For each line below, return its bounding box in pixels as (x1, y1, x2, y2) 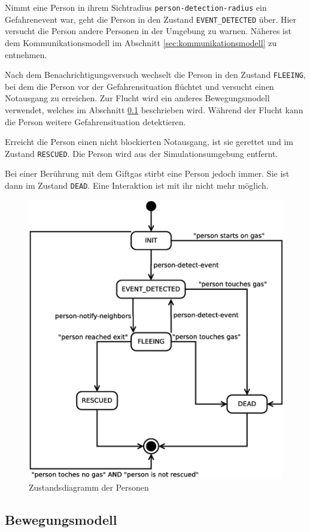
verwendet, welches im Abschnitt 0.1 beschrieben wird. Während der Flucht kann (5, 103, 303, 116)
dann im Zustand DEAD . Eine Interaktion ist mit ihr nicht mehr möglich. (5, 179, 269, 191)
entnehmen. (5, 48, 47, 61)
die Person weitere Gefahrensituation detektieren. (5, 115, 186, 128)
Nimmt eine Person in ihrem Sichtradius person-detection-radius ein (5, 1, 267, 13)
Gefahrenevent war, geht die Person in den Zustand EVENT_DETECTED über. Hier (5, 13, 297, 25)
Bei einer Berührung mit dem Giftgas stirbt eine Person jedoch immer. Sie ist (5, 167, 290, 180)
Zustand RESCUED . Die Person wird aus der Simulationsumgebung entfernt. (5, 147, 278, 159)
